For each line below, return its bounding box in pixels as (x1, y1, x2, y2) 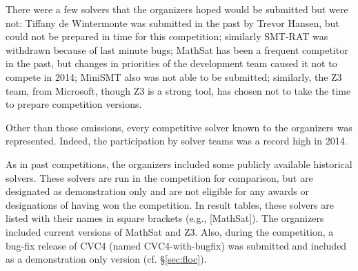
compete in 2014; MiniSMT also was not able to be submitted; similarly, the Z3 (6, 69, 342, 84)
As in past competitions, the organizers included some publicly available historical (6, 156, 352, 171)
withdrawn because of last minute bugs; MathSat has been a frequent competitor (6, 42, 348, 57)
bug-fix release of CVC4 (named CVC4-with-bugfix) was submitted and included (6, 238, 347, 252)
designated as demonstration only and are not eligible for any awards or (6, 184, 309, 198)
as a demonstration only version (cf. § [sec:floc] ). (6, 252, 207, 266)
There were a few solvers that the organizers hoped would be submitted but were (6, 2, 348, 16)
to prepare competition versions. (6, 97, 142, 111)
